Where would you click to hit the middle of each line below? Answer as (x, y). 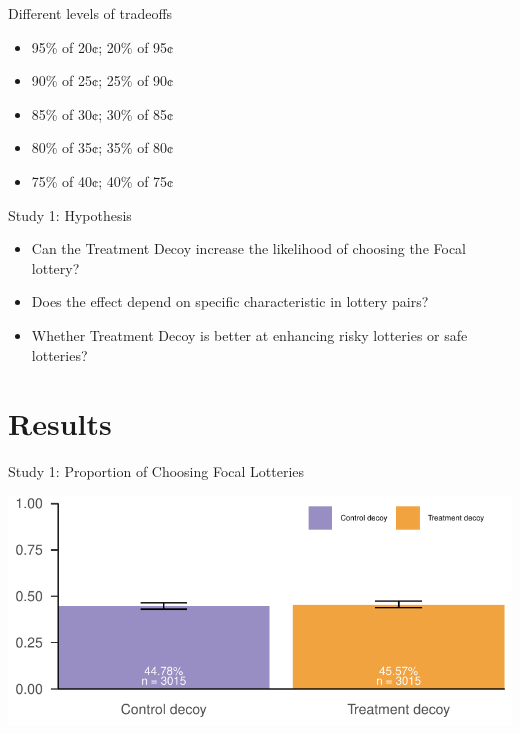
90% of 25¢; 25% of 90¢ (102, 80)
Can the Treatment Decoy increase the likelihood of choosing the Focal (249, 248)
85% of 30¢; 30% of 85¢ (102, 113)
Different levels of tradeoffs (90, 13)
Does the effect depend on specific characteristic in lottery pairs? (230, 301)
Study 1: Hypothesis (70, 214)
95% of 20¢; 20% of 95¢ (102, 46)
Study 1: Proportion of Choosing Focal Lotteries (156, 471)
